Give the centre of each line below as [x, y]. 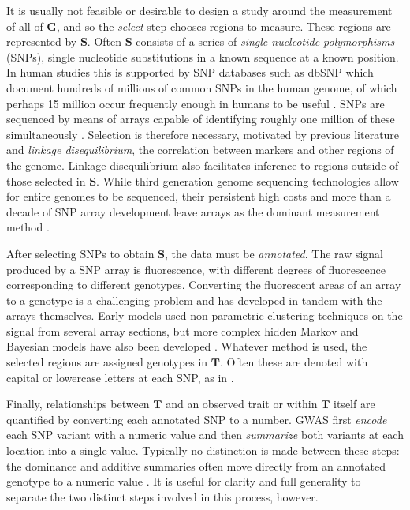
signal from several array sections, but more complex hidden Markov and [183, 330]
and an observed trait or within [242, 404]
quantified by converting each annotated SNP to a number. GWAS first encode [197, 419]
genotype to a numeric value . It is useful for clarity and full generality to [184, 481]
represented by [42, 41]
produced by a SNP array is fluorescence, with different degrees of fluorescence [196, 269]
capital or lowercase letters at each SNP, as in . [120, 377]
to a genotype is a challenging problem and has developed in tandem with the [194, 300]
